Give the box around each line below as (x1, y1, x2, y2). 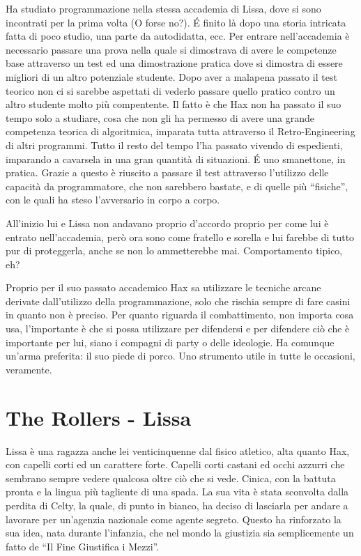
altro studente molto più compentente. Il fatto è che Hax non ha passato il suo (6, 97, 341, 111)
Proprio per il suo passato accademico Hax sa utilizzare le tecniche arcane (6, 280, 321, 295)
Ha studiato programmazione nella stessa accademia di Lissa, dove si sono (6, 1, 321, 15)
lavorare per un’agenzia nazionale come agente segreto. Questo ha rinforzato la (6, 511, 341, 526)
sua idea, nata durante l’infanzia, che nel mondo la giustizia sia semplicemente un (6, 525, 354, 540)
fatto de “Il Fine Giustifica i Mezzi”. (6, 539, 160, 553)
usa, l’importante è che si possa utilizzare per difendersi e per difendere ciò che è (6, 321, 350, 336)
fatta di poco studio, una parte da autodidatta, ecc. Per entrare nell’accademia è (6, 29, 350, 43)
